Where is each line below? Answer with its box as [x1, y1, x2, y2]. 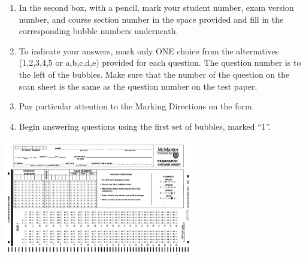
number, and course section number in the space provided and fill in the [19, 13, 284, 25]
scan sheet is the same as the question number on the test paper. [19, 79, 257, 92]
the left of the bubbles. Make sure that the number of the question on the [19, 68, 290, 80]
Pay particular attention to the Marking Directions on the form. [19, 100, 255, 112]
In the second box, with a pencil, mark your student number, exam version [19, 1, 294, 13]
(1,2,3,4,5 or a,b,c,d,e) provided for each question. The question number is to [19, 56, 301, 69]
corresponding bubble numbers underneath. [19, 25, 178, 37]
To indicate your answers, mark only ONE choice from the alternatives [19, 44, 279, 57]
